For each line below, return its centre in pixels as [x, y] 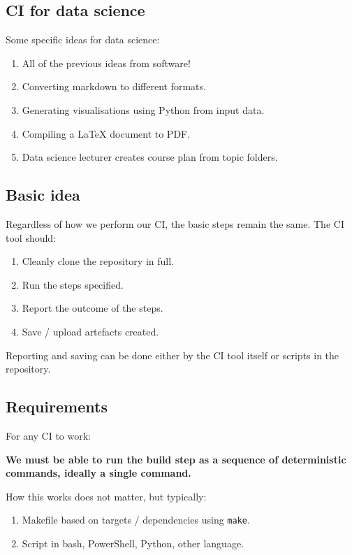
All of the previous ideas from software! [106, 63]
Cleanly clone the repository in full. [98, 261]
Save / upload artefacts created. [90, 331]
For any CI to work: [48, 435]
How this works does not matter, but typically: [106, 496]
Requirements [57, 406]
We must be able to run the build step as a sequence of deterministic [176, 459]
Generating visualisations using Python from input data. [143, 109]
